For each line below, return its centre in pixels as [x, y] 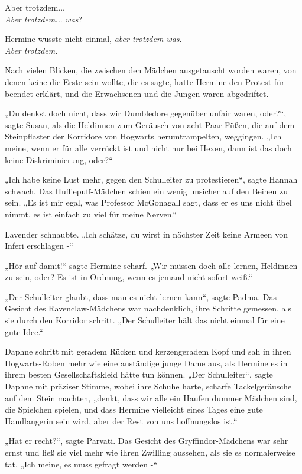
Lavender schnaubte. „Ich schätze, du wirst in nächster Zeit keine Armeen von [146, 234]
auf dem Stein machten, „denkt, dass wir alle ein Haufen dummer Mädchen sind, [151, 397]
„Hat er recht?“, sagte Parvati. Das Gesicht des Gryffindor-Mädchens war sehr [147, 441]
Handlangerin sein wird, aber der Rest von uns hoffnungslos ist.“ [121, 421]
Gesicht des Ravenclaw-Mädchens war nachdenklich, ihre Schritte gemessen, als [148, 308]
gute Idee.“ [24, 331]
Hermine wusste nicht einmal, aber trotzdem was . [93, 39]
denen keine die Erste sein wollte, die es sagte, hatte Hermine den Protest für [145, 81]
